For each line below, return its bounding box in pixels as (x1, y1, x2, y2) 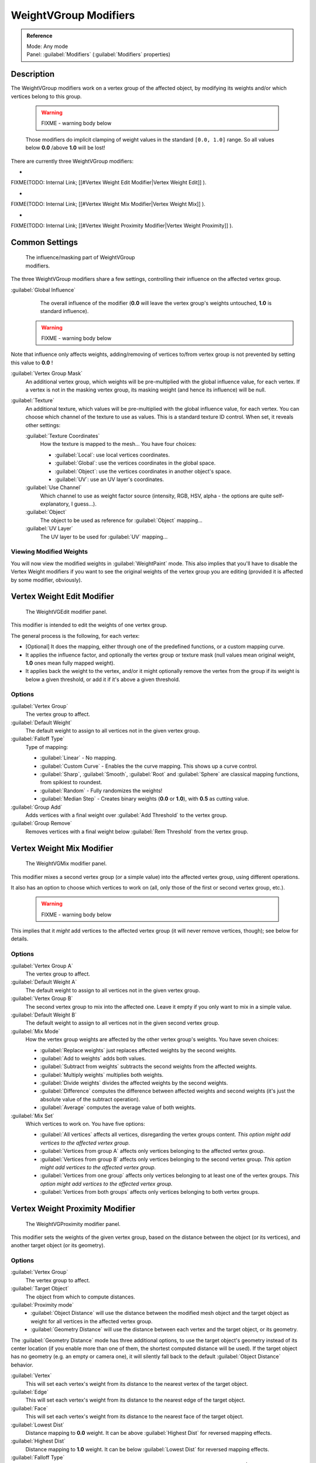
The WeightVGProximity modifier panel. (25, 1220, 121, 1227)
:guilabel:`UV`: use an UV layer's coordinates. (54, 476, 164, 483)
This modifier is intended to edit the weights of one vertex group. (11, 621, 168, 629)
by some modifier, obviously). (11, 576, 83, 583)
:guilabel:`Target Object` (11, 1285, 70, 1292)
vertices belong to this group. (11, 92, 82, 99)
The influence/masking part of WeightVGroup (25, 254, 135, 261)
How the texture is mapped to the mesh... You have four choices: (40, 441, 197, 448)
